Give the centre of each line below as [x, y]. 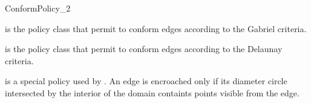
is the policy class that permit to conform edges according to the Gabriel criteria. [156, 28]
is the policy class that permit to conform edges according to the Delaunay [144, 49]
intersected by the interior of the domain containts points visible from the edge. [152, 92]
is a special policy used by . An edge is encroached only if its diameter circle [146, 81]
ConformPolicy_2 [38, 8]
